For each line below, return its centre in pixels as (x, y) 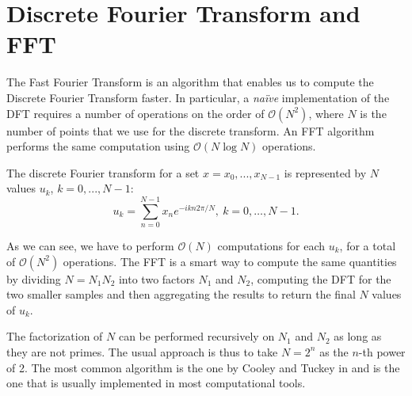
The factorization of (55, 336)
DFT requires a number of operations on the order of (135, 113)
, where (326, 113)
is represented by (325, 172)
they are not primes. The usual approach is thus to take (142, 351)
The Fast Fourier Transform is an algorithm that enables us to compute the (190, 82)
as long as (358, 336)
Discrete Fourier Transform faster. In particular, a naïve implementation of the (198, 97)
